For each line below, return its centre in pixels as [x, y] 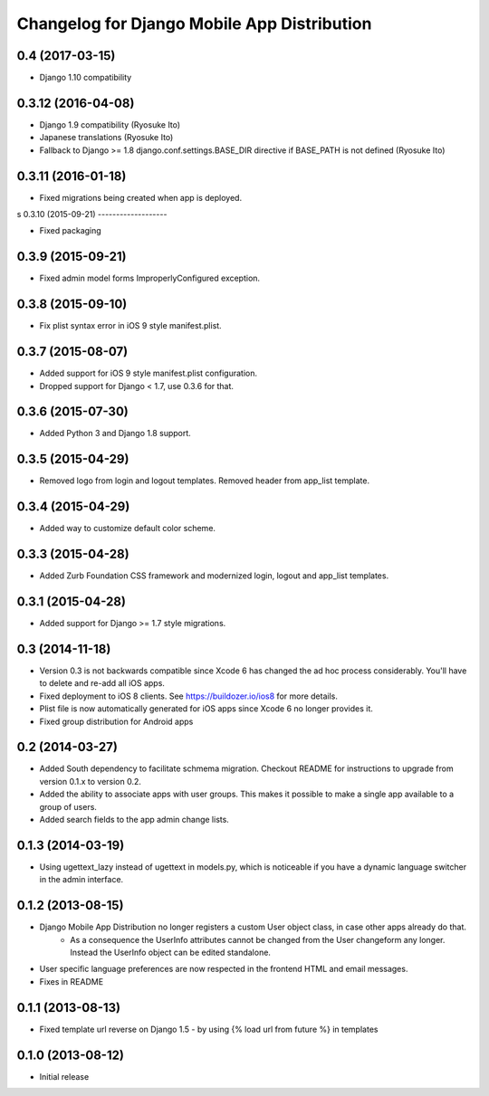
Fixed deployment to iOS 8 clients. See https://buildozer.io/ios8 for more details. [189, 696]
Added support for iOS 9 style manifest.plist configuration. [149, 373]
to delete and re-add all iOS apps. [102, 683]
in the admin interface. [81, 880]
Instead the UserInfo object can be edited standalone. [171, 952]
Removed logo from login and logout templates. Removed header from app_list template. [205, 481]
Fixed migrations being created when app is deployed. [141, 197]
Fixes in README [72, 981]
